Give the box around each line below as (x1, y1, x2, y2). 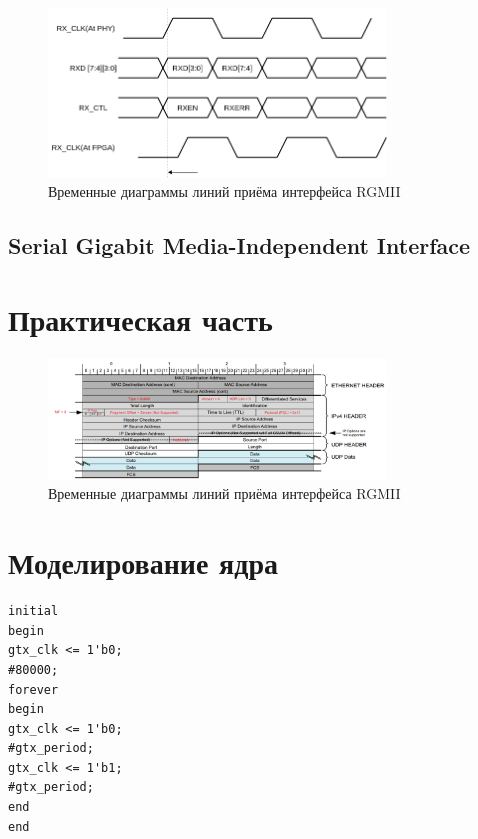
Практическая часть (8, 298, 273, 339)
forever (8, 682, 59, 697)
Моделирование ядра (8, 542, 278, 583)
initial (8, 604, 59, 619)
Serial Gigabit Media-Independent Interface (8, 230, 471, 261)
